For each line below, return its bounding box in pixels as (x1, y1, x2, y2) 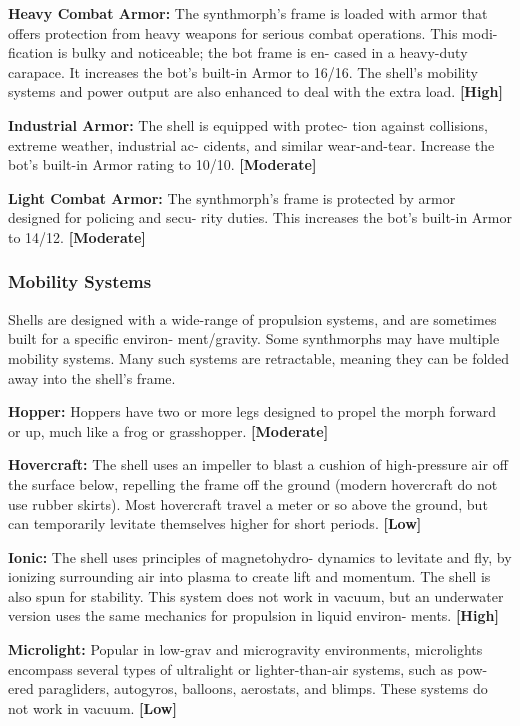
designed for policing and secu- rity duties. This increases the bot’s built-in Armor (8, 207, 512, 228)
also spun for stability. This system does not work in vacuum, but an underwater (8, 585, 504, 606)
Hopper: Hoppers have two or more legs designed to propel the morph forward (8, 401, 497, 422)
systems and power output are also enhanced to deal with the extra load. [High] (8, 81, 503, 102)
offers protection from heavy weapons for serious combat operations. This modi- (8, 22, 498, 43)
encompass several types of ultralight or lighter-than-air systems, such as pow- (8, 658, 488, 679)
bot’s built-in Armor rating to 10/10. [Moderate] (8, 154, 317, 175)
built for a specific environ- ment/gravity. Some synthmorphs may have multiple (8, 328, 500, 349)
